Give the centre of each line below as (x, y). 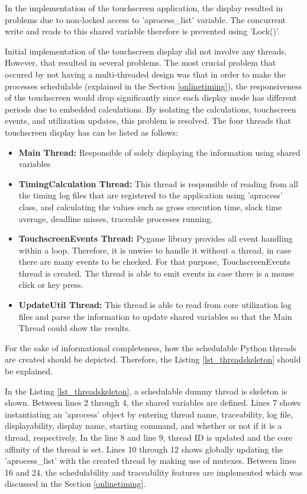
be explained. (29, 371)
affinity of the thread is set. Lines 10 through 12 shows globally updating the (144, 449)
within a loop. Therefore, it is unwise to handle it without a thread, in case (155, 250)
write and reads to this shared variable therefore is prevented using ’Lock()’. (142, 31)
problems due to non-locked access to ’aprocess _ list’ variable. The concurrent (146, 19)
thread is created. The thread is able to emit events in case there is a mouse (156, 273)
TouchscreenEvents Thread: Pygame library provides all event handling (156, 238)
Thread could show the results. (75, 328)
